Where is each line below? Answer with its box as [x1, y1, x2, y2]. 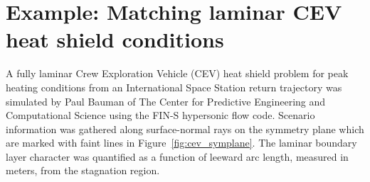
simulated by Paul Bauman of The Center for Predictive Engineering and [6, 93, 326, 108]
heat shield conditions [6, 25, 224, 54]
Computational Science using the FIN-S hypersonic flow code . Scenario [6, 108, 315, 123]
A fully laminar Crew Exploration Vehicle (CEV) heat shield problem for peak [6, 66, 349, 81]
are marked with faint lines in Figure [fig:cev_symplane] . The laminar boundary [6, 135, 357, 150]
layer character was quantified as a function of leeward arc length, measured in [6, 149, 349, 164]
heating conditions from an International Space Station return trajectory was [6, 79, 342, 94]
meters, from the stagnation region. [6, 163, 160, 178]
